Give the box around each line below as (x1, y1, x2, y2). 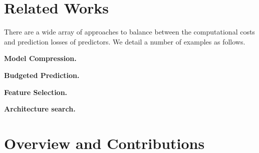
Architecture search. (4, 103, 76, 114)
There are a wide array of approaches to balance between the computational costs (4, 26, 255, 37)
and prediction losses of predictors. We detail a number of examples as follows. (4, 36, 245, 46)
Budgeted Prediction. (4, 69, 80, 80)
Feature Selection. (4, 86, 68, 97)
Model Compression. (4, 53, 77, 63)
